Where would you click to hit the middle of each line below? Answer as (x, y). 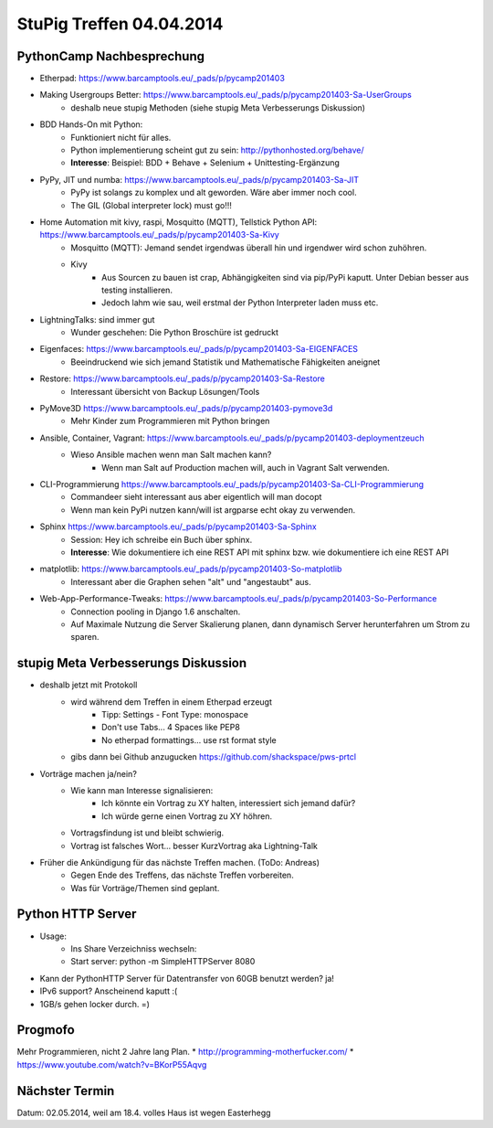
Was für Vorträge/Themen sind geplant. (145, 888)
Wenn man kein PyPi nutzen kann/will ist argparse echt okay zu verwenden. (213, 510)
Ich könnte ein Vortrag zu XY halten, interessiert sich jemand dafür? (229, 803)
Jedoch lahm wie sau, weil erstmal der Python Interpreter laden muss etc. (240, 303)
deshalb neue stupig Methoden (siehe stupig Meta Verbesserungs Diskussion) (218, 107)
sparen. (85, 637)
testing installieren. (137, 290)
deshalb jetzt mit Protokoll (89, 685)
